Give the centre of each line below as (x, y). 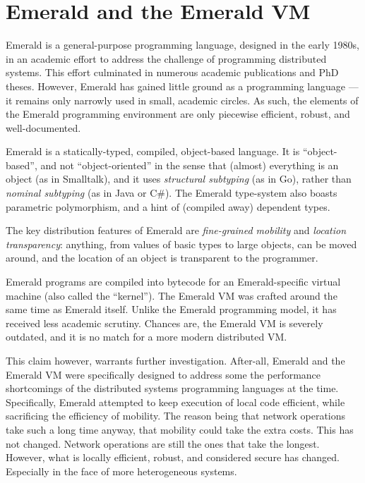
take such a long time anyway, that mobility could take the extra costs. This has (180, 429)
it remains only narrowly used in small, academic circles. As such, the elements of (182, 100)
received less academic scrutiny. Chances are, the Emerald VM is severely (164, 323)
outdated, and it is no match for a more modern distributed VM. (146, 337)
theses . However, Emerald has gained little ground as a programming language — (182, 86)
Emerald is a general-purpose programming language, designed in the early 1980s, (182, 45)
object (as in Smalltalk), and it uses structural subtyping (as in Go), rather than (179, 179)
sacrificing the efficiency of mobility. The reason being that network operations (176, 416)
